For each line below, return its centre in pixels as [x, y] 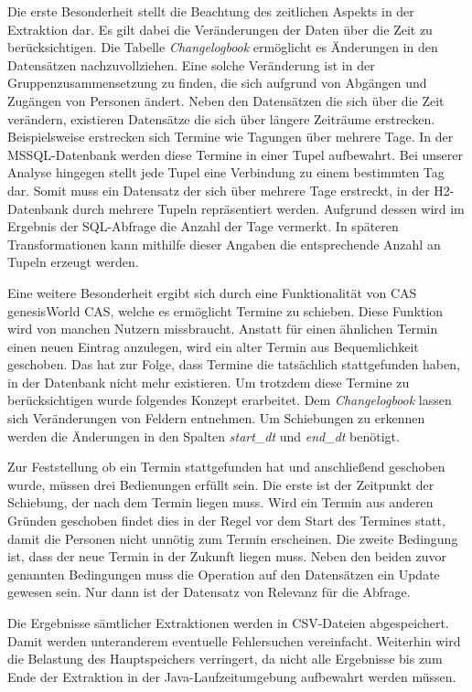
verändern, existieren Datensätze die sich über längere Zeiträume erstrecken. [221, 118]
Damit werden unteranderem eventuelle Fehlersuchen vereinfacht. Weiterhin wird [234, 640]
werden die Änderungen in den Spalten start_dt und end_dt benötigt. [204, 436]
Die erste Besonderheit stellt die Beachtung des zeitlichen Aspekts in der [211, 11]
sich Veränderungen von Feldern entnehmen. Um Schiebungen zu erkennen [216, 418]
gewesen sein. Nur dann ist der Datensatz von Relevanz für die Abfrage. [209, 592]
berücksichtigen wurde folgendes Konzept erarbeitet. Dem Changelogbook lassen [230, 400]
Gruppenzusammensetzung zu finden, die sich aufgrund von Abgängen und [217, 83]
